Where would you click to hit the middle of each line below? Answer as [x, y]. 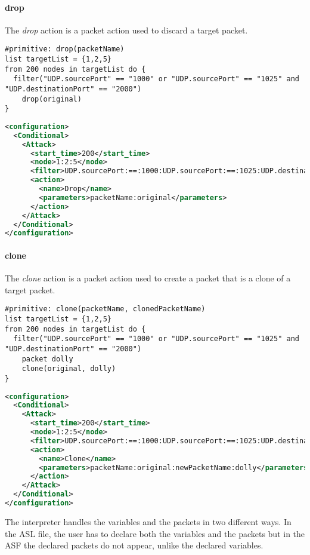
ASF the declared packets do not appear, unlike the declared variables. [134, 545]
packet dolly [47, 359]
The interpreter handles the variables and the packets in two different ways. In [148, 521]
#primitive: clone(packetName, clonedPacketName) [105, 309]
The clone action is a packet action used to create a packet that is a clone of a [148, 278]
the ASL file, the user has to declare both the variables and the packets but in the [155, 533]
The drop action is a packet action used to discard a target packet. [126, 30]
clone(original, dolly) [69, 369]
